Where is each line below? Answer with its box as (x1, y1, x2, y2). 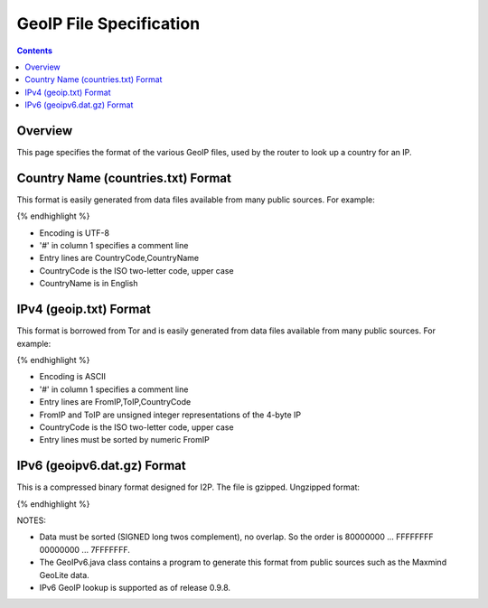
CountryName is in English (39, 278, 138, 289)
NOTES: (16, 515, 47, 526)
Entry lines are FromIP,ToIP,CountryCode (39, 397, 192, 407)
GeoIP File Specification (16, 14, 201, 33)
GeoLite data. (39, 569, 89, 580)
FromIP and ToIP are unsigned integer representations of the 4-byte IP (39, 409, 302, 420)
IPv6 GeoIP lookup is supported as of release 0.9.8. (39, 582, 230, 593)
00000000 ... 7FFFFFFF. (39, 544, 130, 555)
